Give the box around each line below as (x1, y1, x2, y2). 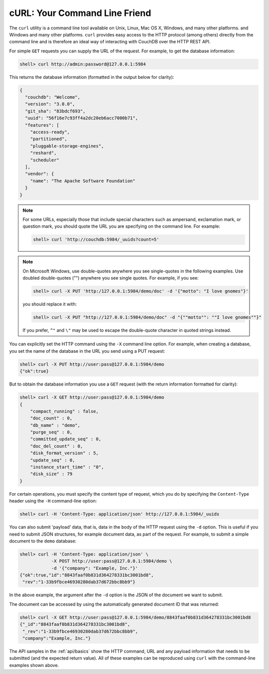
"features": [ (25, 122, 60, 128)
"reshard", (30, 150, 57, 156)
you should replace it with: (22, 301, 77, 307)
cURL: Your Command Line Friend (9, 7, 151, 18)
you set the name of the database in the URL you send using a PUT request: (9, 348, 165, 354)
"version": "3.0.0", (25, 101, 75, 107)
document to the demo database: (9, 538, 77, 544)
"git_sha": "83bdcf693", (25, 108, 86, 114)
